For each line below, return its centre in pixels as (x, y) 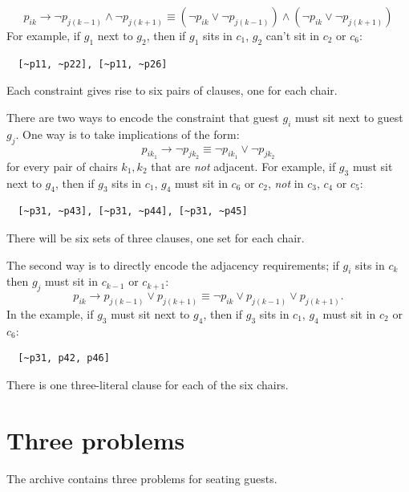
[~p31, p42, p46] (64, 358)
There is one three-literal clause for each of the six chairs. (148, 384)
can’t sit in (292, 35)
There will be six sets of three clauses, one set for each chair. (156, 237)
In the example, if (50, 314)
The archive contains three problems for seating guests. (142, 478)
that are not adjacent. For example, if (243, 166)
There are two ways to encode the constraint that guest (143, 117)
